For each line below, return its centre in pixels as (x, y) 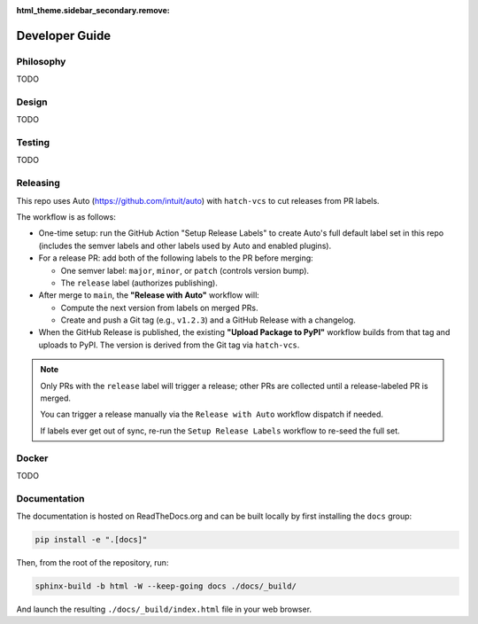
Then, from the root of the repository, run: (93, 563)
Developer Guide (64, 35)
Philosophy (41, 61)
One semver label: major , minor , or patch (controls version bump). (185, 270)
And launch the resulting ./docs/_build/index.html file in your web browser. (164, 609)
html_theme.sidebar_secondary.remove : (93, 10)
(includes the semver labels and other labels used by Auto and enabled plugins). (185, 246)
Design (32, 102)
